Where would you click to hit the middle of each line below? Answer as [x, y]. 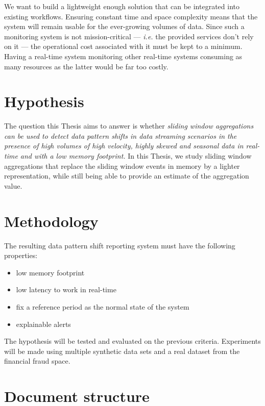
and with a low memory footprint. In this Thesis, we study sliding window [136, 156]
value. [13, 185]
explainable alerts [43, 324]
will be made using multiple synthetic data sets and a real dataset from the [122, 351]
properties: [21, 255]
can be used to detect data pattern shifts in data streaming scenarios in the [121, 135]
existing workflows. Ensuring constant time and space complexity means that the [131, 16]
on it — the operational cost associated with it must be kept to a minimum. [123, 46]
